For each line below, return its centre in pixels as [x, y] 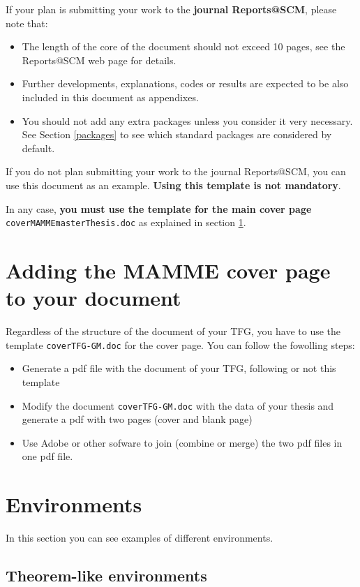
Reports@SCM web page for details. [99, 60]
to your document [93, 298]
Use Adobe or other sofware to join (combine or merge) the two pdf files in [182, 442]
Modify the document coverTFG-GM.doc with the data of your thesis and [178, 405]
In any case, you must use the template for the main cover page [159, 208]
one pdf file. [47, 456]
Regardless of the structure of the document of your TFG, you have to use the [173, 331]
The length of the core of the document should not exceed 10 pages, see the [183, 46]
